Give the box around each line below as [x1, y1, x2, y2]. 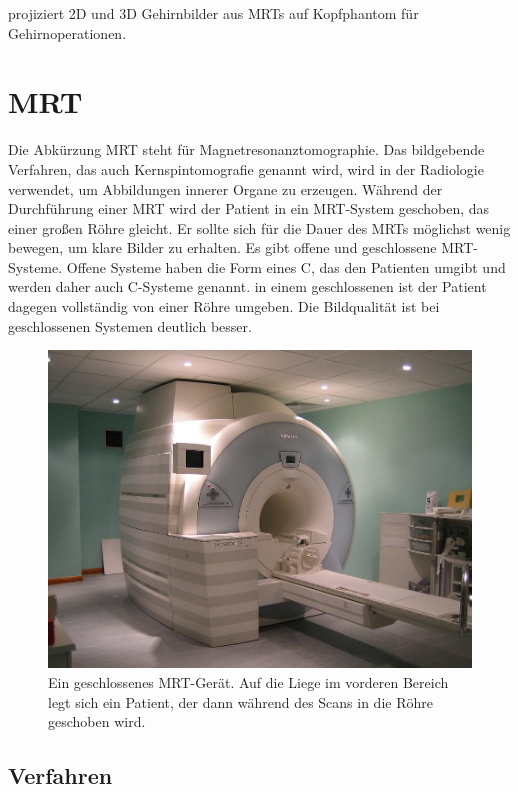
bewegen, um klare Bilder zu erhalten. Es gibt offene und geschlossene [8, 237, 437, 258]
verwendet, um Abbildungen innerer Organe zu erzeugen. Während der [8, 178, 443, 199]
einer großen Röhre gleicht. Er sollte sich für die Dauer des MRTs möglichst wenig [8, 217, 511, 238]
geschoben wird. [48, 711, 146, 732]
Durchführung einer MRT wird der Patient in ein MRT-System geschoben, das [8, 198, 490, 219]
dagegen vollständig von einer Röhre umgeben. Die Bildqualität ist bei [8, 296, 440, 317]
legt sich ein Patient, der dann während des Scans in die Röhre [48, 691, 433, 712]
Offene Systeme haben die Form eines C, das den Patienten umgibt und [66, 256, 506, 277]
